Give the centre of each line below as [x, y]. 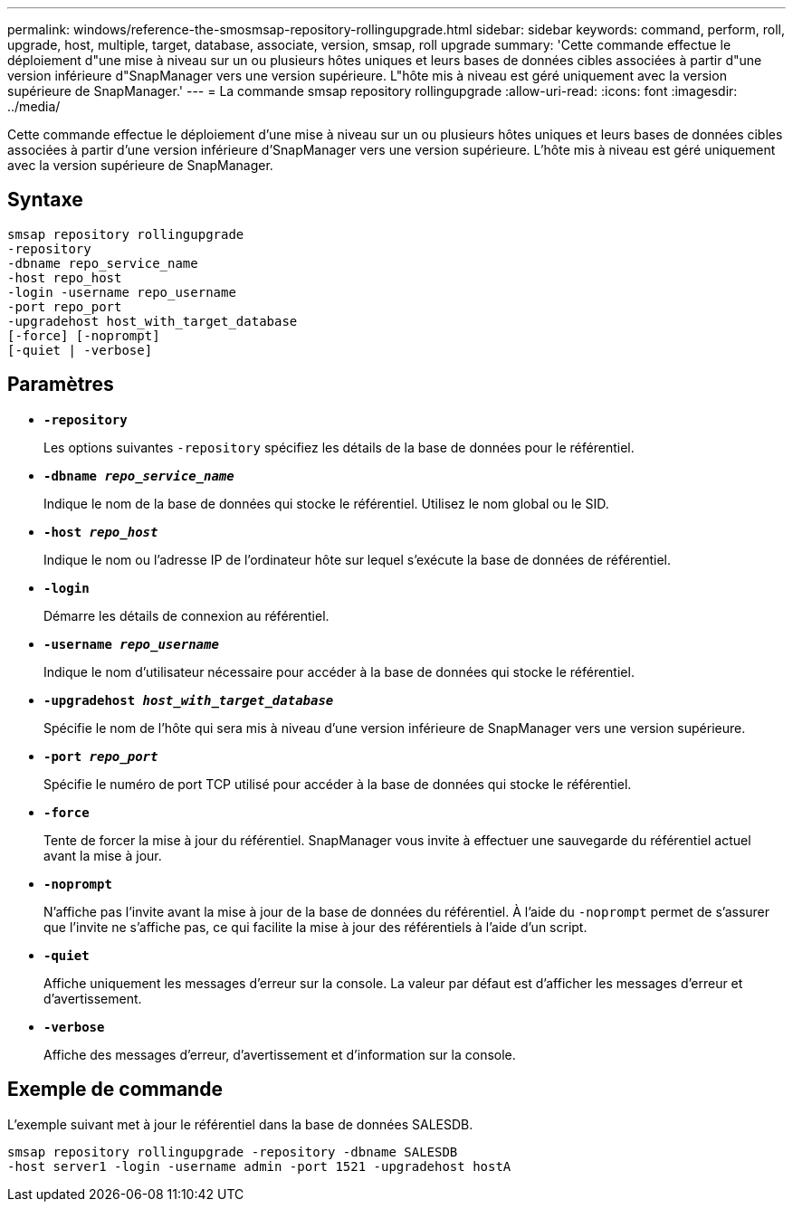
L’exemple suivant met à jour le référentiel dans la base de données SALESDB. [240, 1124]
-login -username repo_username [122, 292]
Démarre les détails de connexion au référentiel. [186, 615]
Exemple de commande [115, 1090]
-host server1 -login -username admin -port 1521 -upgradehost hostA [259, 1166]
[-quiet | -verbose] [80, 350]
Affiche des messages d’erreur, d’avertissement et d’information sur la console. [280, 1054]
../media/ [34, 106]
